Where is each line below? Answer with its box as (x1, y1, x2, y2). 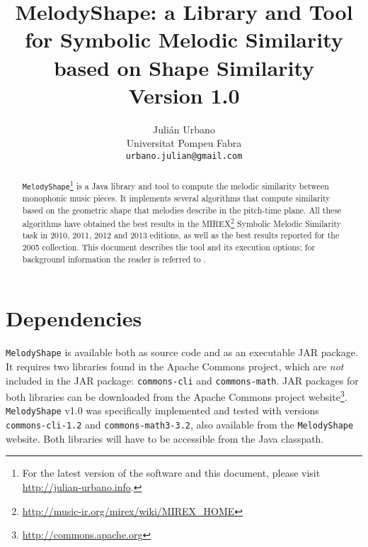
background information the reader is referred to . (22, 253, 207, 265)
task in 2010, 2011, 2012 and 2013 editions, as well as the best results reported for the (22, 229, 340, 241)
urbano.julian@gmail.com (125, 150, 243, 161)
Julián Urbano (153, 121, 215, 136)
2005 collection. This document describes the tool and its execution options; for (22, 241, 316, 253)
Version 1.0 (128, 80, 240, 109)
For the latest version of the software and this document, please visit (22, 465, 321, 480)
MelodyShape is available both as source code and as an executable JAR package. (6, 345, 358, 360)
